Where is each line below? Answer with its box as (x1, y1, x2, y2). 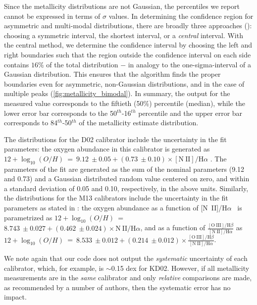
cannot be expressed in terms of (4, 10, 101, 21)
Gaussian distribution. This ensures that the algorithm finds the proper (4, 69, 221, 79)
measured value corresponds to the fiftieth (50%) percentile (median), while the (4, 98, 245, 108)
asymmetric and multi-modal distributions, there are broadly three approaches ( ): (4, 20, 252, 31)
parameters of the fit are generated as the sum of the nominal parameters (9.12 (4, 163, 245, 174)
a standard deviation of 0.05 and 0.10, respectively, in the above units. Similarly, (4, 183, 249, 193)
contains (4, 59, 29, 69)
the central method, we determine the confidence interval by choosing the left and (4, 40, 253, 50)
